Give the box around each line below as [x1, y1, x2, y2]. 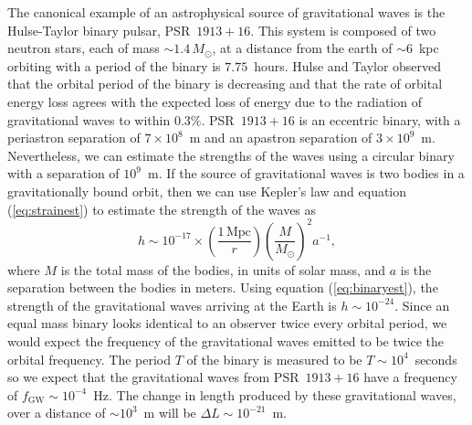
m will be [143, 403, 196, 422]
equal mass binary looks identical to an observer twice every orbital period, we [7, 313, 447, 333]
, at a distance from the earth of [212, 38, 393, 58]
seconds [414, 349, 457, 368]
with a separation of [7, 164, 120, 183]
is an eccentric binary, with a [299, 110, 461, 129]
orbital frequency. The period [7, 349, 172, 368]
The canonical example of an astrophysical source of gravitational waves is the [7, 3, 446, 21]
